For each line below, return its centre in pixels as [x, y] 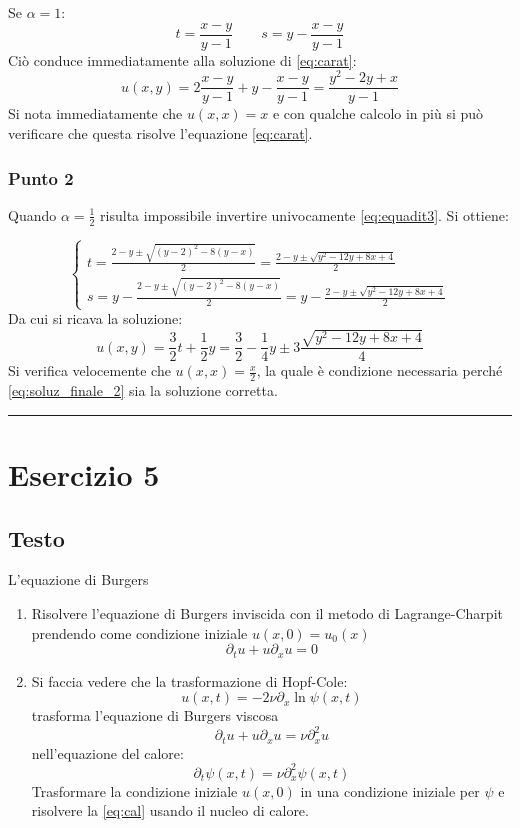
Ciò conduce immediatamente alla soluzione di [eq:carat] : [182, 59]
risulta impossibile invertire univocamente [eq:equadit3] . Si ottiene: [304, 214]
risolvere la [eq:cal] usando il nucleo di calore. [170, 810]
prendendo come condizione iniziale [139, 632]
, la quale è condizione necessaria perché [379, 370]
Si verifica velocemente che [89, 370]
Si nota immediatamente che [95, 113]
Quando [32, 214]
